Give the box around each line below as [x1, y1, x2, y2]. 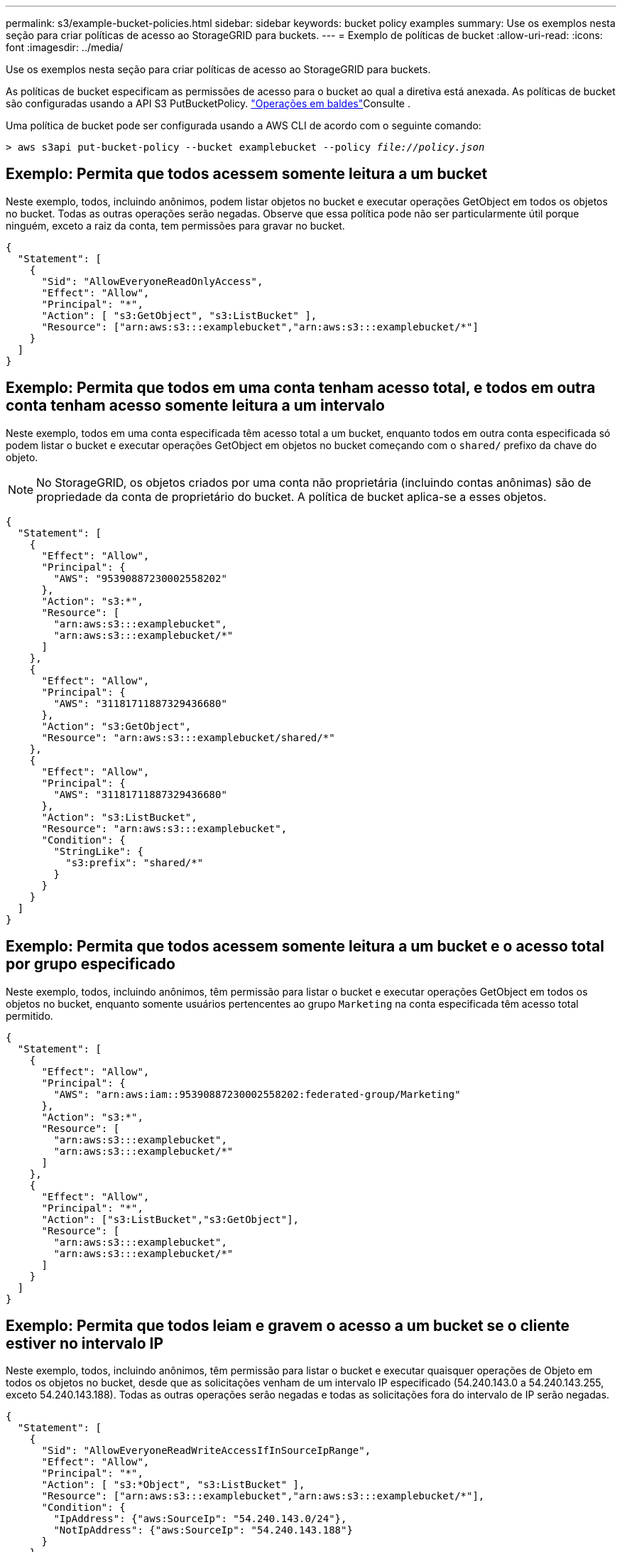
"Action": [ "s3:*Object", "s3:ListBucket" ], [41, 1479, 305, 1491]
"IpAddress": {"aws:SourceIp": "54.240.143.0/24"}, [53, 1513, 347, 1525]
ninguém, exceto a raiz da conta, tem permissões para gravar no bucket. [6, 219, 345, 232]
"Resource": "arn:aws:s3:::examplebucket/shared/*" [41, 731, 335, 743]
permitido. [6, 1009, 53, 1022]
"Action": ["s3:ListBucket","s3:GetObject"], [41, 1213, 300, 1225]
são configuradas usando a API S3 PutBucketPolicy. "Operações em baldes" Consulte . [6, 97, 410, 109]
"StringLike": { [53, 845, 143, 857]
